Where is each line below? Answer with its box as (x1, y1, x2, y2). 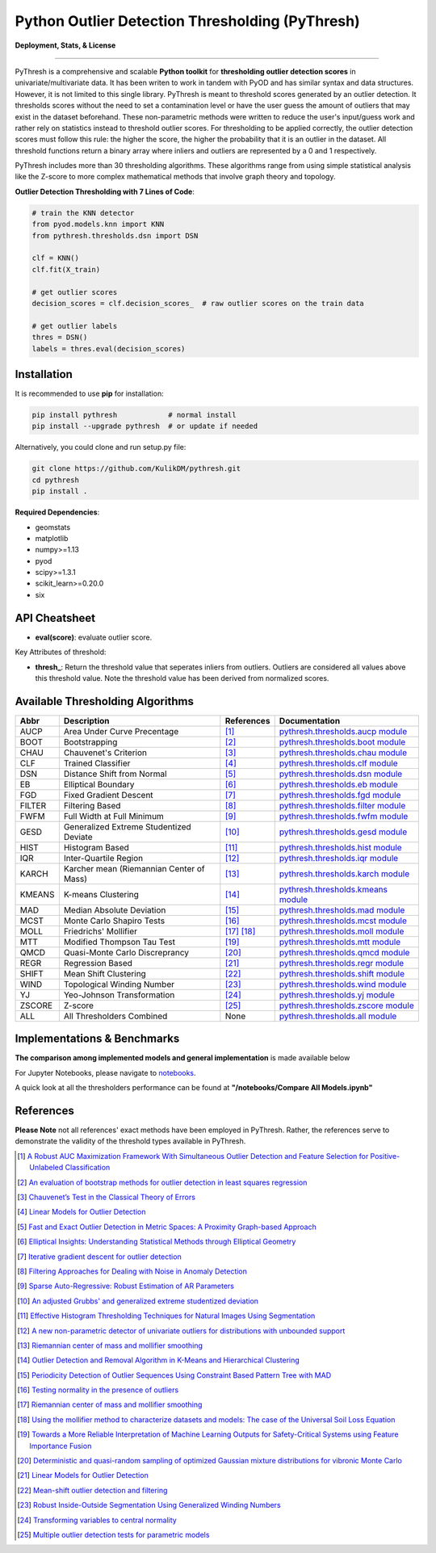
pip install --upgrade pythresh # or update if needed (31, 422, 258, 431)
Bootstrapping (63, 736, 118, 747)
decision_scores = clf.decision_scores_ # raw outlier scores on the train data (31, 299, 365, 308)
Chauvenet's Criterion (63, 747, 147, 758)
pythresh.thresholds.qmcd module (279, 946, 410, 958)
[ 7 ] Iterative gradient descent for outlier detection (17, 1252, 182, 1261)
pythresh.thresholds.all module (279, 1010, 397, 1022)
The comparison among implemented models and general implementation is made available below (15, 1053, 350, 1063)
